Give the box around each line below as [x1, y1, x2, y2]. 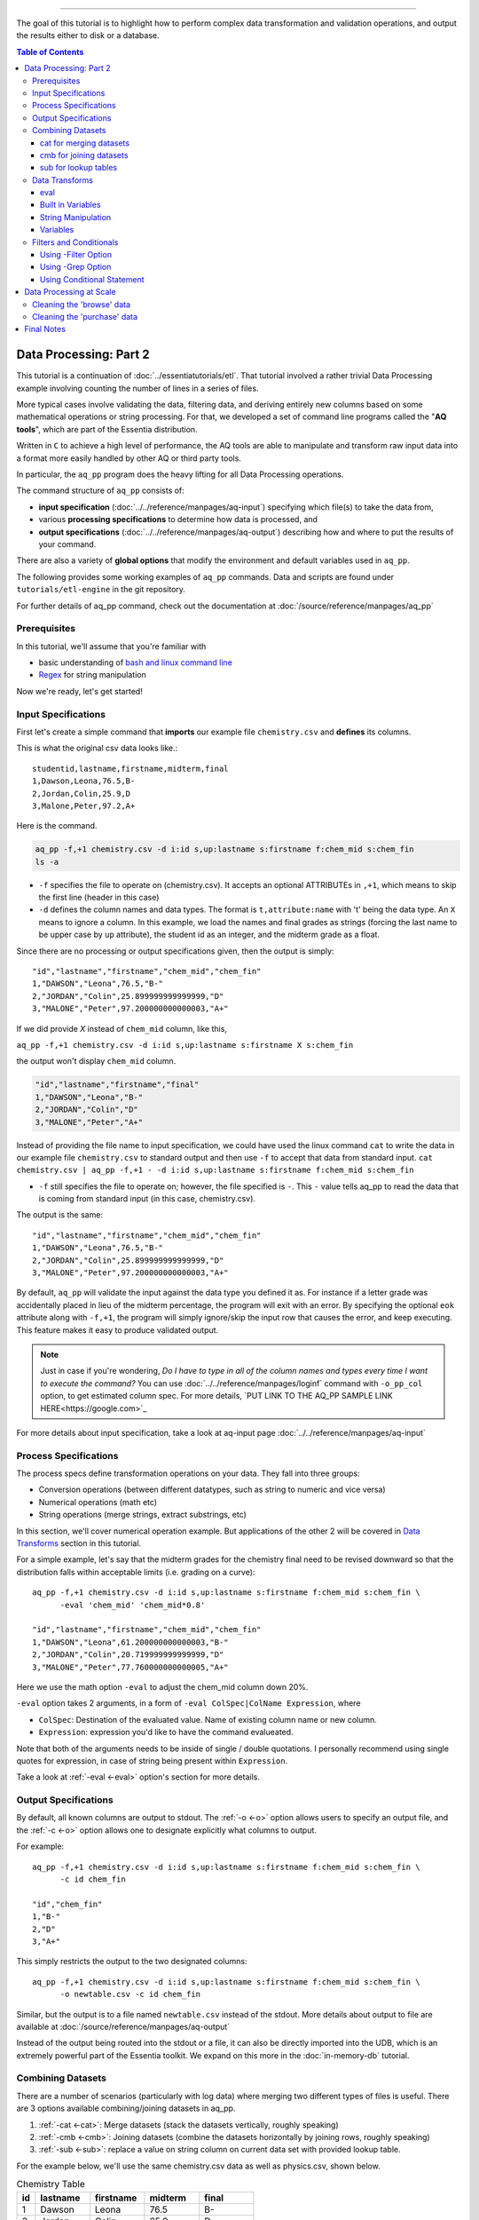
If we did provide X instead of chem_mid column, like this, [16, 1023, 228, 1034]
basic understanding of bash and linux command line [38, 657, 232, 668]
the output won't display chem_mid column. [16, 1056, 177, 1066]
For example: [16, 1841, 65, 1851]
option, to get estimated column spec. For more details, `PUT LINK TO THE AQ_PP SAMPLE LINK [40, 1391, 394, 1401]
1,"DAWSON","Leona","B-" [35, 1092, 144, 1102]
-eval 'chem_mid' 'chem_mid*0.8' [59, 1599, 206, 1610]
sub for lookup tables [40, 163, 118, 173]
